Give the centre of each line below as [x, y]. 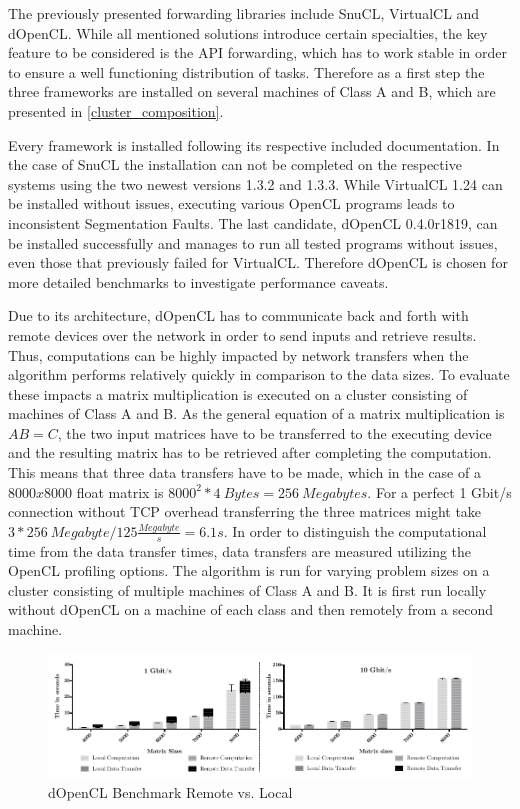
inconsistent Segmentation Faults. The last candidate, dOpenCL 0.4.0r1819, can [253, 222]
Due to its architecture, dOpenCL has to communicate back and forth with [238, 315]
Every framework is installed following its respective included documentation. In [254, 144]
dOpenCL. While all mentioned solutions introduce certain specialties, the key [248, 32]
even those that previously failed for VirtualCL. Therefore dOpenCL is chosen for [258, 262]
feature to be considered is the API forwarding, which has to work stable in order [257, 52]
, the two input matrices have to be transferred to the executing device [274, 432]
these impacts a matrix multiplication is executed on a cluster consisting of [238, 393]
